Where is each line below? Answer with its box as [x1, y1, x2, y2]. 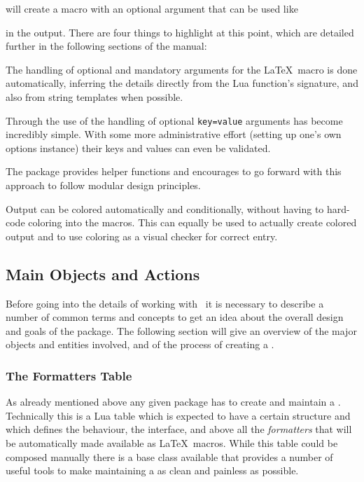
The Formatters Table [6, 366, 132, 384]
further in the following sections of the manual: [6, 39, 207, 53]
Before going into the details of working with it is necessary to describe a [6, 296, 324, 310]
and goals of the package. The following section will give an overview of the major [6, 323, 357, 338]
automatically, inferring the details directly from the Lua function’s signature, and [6, 76, 358, 90]
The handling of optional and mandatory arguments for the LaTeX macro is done [6, 62, 358, 76]
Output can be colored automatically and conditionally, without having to [6, 201, 324, 216]
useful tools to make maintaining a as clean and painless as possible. [6, 463, 299, 478]
